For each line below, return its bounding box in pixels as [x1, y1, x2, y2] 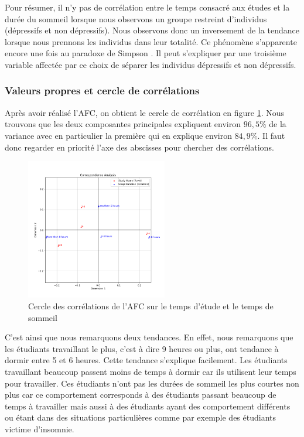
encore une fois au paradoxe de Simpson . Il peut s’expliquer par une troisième [5, 47, 286, 59]
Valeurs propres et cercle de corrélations [5, 83, 200, 98]
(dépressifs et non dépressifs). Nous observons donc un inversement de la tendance [5, 24, 299, 36]
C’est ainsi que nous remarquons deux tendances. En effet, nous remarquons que [5, 331, 293, 343]
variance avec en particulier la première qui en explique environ [5, 129, 232, 141]
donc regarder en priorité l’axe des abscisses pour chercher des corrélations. [5, 141, 274, 153]
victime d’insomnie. [5, 422, 74, 435]
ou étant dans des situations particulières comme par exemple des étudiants [5, 411, 276, 424]
